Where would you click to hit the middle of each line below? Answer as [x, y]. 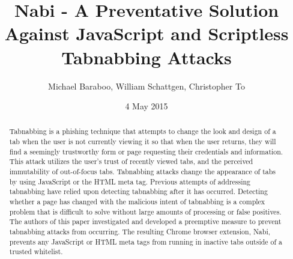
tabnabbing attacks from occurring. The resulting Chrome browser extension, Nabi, [140, 232]
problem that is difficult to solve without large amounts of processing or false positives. [145, 211]
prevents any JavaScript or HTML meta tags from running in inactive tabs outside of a [146, 241]
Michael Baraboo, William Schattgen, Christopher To [146, 86]
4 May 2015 [146, 106]
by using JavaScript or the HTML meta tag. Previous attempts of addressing [130, 181]
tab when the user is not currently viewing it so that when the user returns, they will [143, 142]
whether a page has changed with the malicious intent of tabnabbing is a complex [137, 202]
